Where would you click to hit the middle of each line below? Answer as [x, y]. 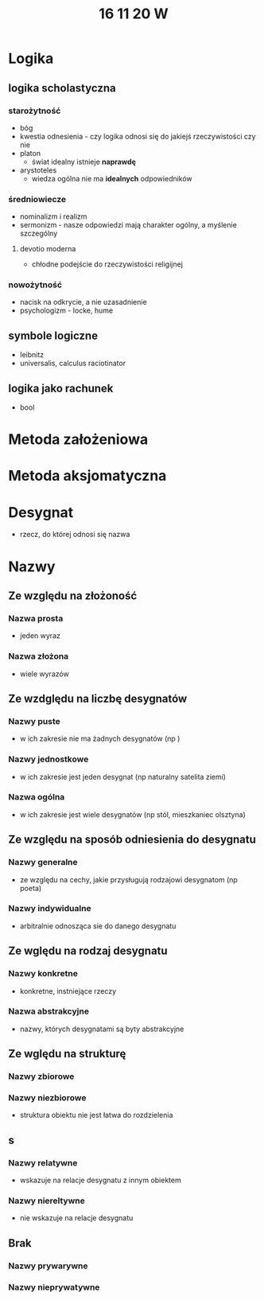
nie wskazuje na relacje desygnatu [76, 1218]
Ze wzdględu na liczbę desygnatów [98, 698]
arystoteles [38, 170]
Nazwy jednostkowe [49, 759]
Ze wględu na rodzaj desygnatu [88, 951]
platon [30, 153]
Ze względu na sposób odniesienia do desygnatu [132, 840]
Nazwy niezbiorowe [47, 1098]
